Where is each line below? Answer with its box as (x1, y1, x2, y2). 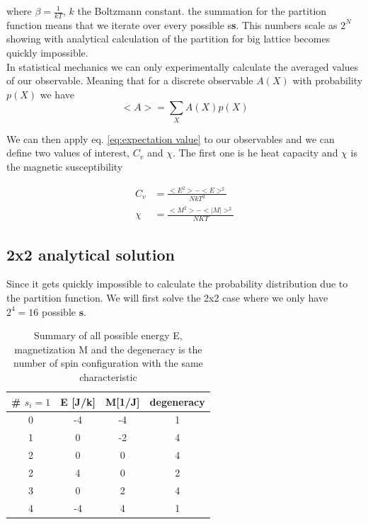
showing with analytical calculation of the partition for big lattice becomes (6, 31, 330, 46)
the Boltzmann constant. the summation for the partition (77, 4, 327, 18)
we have (40, 86, 74, 101)
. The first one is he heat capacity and (172, 145, 338, 160)
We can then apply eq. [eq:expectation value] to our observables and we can (6, 131, 335, 146)
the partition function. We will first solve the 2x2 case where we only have (6, 290, 328, 305)
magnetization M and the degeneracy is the (14, 341, 202, 356)
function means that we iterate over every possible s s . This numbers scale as (6, 17, 338, 32)
